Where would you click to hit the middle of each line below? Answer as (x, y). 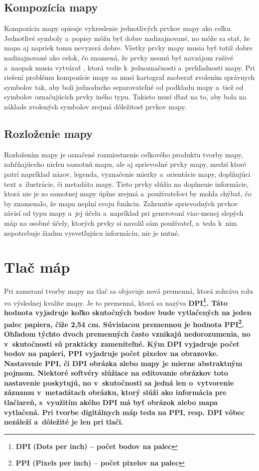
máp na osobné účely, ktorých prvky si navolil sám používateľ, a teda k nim (121, 223)
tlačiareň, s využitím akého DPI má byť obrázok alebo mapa (111, 402)
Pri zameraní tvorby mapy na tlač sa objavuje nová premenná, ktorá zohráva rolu (129, 291)
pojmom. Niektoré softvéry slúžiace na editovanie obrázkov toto (116, 373)
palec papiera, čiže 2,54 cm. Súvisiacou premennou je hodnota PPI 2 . (124, 323)
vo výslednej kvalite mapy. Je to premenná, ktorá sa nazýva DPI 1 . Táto (116, 302)
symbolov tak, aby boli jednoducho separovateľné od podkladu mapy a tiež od (124, 87)
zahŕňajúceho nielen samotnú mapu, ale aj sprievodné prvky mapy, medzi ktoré (125, 164)
